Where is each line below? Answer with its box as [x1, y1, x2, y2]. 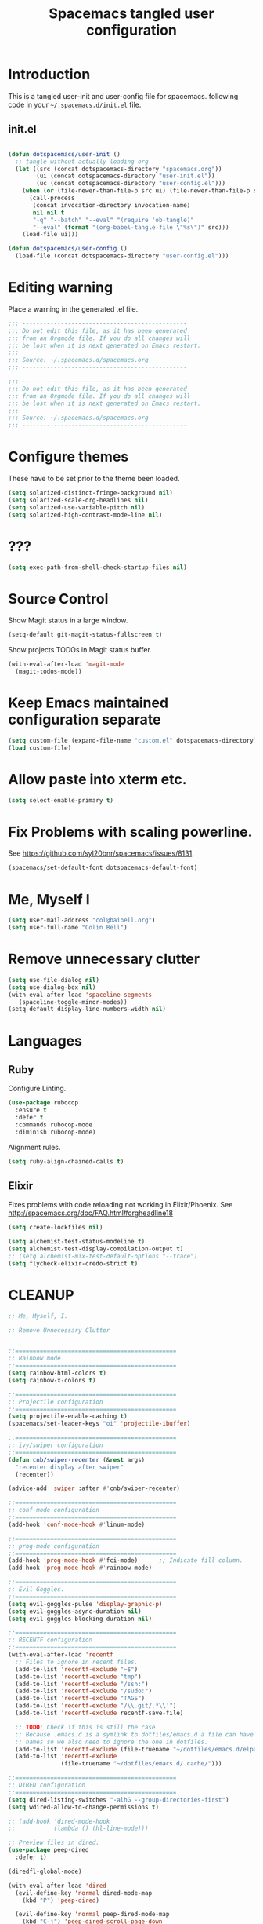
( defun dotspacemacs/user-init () [8, 150, 121, 158]
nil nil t [32, 209, 65, 217]
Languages [8, 1031, 82, 1050]
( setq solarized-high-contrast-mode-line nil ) [8, 511, 163, 519]
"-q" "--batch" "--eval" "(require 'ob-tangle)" [32, 216, 194, 224]
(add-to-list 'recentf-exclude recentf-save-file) [15, 1709, 184, 1718]
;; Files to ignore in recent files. [15, 1658, 139, 1666]
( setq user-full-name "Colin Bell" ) [8, 924, 128, 932]
